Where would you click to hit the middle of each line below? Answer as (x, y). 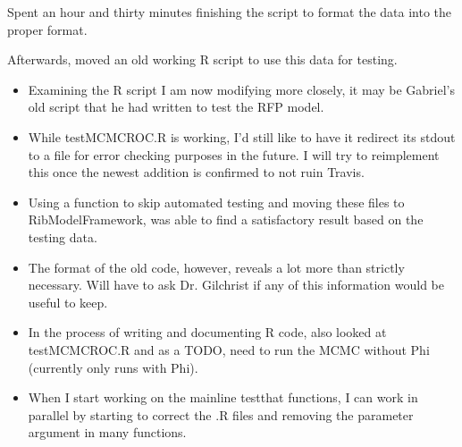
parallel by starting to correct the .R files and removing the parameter (221, 414)
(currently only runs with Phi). (113, 367)
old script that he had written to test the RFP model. (176, 107)
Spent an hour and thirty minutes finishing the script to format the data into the (230, 12)
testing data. (63, 236)
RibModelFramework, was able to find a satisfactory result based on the (226, 219)
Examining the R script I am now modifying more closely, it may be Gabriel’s (242, 89)
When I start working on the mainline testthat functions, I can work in (223, 397)
